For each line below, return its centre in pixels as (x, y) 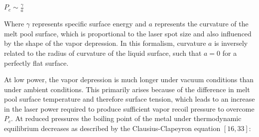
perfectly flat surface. (36, 63)
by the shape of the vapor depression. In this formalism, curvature (105, 43)
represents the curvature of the (201, 24)
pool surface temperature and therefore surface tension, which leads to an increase (129, 99)
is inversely (231, 43)
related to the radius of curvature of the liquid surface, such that (103, 53)
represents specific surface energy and (89, 24)
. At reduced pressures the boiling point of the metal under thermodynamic (126, 118)
